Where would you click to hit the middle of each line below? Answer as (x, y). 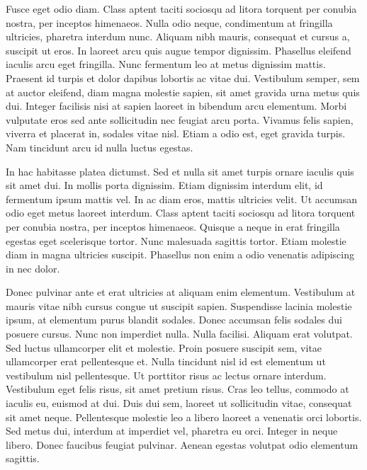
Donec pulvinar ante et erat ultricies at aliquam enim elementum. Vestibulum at (181, 292)
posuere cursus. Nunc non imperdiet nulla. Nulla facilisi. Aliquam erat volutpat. (179, 334)
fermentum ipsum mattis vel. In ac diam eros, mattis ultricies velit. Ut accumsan (181, 199)
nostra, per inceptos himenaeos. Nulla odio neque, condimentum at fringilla (169, 22)
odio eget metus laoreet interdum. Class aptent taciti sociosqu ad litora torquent (181, 213)
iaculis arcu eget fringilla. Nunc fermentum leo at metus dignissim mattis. (166, 64)
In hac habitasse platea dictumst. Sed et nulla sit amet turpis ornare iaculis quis (180, 171)
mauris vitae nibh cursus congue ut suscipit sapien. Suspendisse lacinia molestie (179, 305)
